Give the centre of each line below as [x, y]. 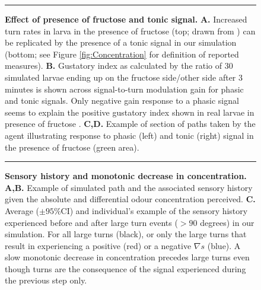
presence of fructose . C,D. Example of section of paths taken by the [130, 124]
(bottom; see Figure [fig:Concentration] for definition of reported [122, 54]
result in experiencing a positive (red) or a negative [98, 245]
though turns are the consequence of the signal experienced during [125, 268]
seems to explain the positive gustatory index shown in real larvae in [130, 112]
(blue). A [224, 245]
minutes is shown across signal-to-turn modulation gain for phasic [124, 89]
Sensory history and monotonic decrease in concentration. [126, 176]
